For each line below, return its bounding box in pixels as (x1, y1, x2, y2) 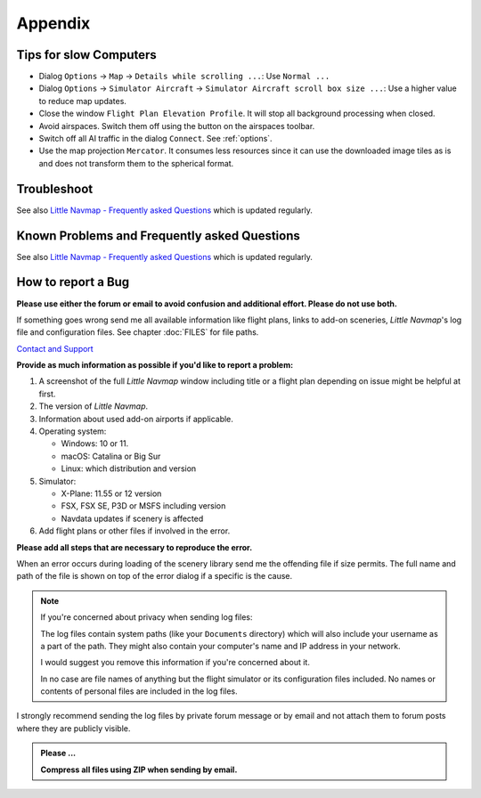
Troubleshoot (16, 181, 94, 196)
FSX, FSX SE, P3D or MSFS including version (61, 501, 226, 511)
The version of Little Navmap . (38, 401, 149, 411)
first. (38, 388, 56, 399)
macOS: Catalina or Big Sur (61, 451, 161, 461)
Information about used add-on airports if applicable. (38, 413, 233, 424)
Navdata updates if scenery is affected (61, 513, 204, 524)
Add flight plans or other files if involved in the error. (38, 525, 231, 536)
